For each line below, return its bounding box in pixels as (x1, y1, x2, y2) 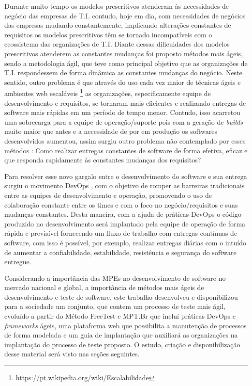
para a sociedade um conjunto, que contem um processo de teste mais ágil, (4, 301, 225, 311)
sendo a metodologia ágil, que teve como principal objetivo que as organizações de (4, 58, 248, 68)
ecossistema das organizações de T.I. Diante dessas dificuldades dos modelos (4, 39, 230, 49)
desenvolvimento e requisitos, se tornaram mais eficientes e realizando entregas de (4, 97, 246, 108)
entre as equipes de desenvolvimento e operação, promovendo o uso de (4, 190, 212, 200)
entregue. (4, 257, 31, 267)
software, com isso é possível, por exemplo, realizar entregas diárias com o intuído (4, 237, 247, 247)
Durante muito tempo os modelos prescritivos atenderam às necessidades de (4, 1, 229, 11)
